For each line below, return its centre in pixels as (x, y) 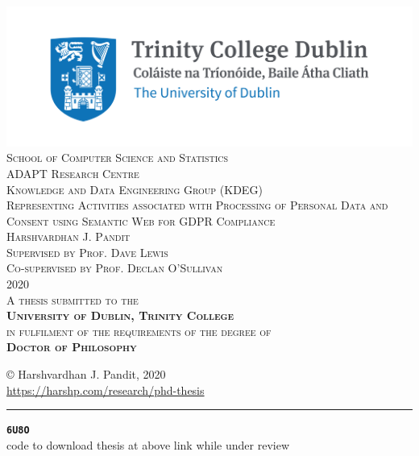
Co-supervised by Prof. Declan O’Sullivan (115, 268)
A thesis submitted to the (73, 299)
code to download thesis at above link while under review (148, 444)
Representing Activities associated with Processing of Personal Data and (197, 205)
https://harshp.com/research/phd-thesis (106, 390)
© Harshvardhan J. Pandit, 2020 (86, 374)
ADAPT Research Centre (73, 173)
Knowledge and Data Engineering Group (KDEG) (135, 189)
